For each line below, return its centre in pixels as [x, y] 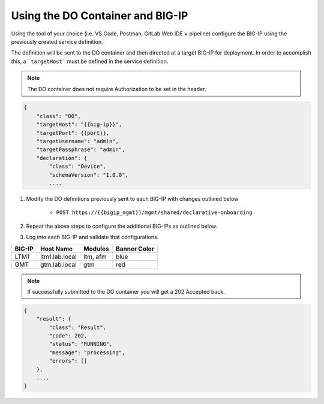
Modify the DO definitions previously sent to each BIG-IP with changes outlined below [132, 198]
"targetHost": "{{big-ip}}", [79, 125]
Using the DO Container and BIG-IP [100, 16]
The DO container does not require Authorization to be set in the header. [117, 89]
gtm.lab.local [58, 264]
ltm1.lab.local [58, 257]
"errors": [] [68, 361]
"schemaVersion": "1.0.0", [88, 175]
